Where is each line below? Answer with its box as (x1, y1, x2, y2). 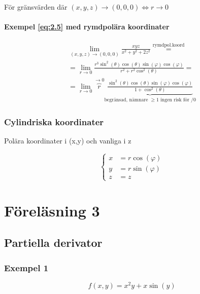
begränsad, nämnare (104, 97, 148, 102)
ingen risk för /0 (160, 97, 196, 102)
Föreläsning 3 (4, 200, 100, 220)
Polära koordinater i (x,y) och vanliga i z (4, 135, 131, 146)
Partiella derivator (4, 235, 103, 250)
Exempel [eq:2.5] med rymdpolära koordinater (4, 21, 170, 32)
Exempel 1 (4, 261, 49, 274)
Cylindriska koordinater (4, 116, 104, 128)
